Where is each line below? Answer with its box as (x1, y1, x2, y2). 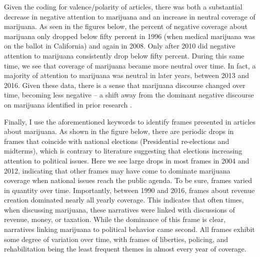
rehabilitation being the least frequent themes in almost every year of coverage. (4, 243, 246, 254)
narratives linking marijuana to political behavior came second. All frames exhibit (4, 224, 255, 234)
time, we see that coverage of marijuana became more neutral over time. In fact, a (4, 60, 256, 70)
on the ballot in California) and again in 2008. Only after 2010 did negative (4, 40, 235, 51)
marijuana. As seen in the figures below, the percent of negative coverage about (4, 21, 247, 31)
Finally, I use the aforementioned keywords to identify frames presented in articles (4, 116, 255, 126)
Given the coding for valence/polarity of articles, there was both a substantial (4, 1, 242, 11)
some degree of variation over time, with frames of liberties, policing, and (4, 233, 228, 244)
